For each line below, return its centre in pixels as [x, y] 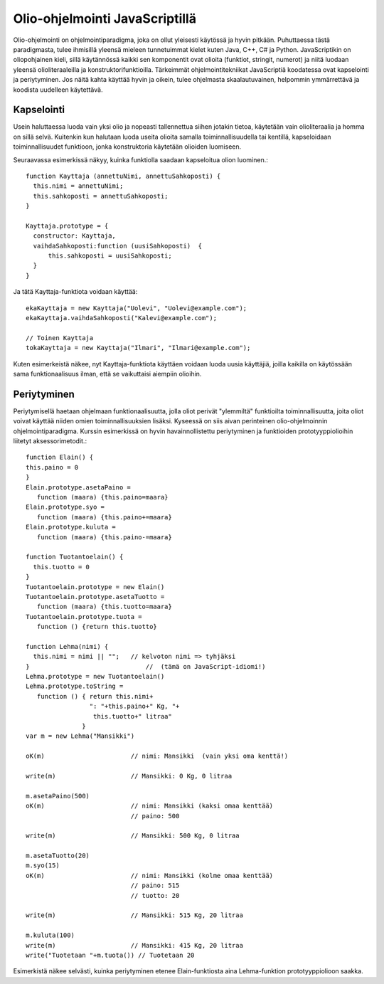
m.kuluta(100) [50, 935]
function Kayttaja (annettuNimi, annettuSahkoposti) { [123, 176]
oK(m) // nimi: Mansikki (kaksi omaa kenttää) [150, 806]
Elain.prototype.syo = [65, 507]
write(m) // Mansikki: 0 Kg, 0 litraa [129, 776]
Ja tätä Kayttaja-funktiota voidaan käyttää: [75, 292]
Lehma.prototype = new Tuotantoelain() [95, 677]
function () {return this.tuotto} [97, 627]
